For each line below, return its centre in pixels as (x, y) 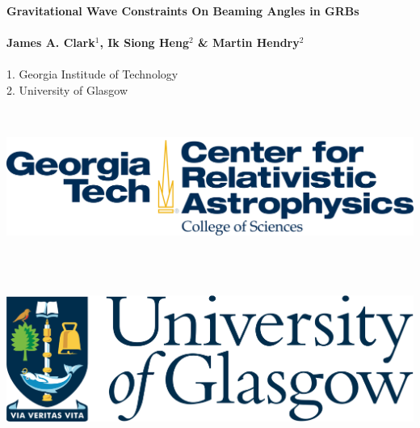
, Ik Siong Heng (144, 42)
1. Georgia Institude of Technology (92, 74)
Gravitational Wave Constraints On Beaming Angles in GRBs (183, 11)
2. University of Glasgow (67, 89)
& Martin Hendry (249, 42)
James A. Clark (51, 42)
